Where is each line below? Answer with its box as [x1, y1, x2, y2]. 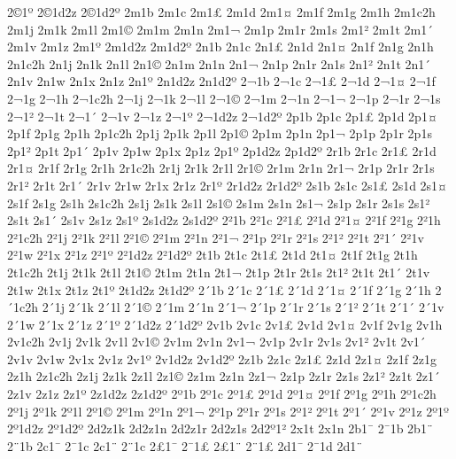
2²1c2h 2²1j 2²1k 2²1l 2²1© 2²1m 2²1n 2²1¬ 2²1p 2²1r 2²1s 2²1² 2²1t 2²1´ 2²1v [7, 228, 424, 246]
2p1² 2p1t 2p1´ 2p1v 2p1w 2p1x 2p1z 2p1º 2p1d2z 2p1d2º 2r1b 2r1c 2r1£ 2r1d [7, 141, 437, 159]
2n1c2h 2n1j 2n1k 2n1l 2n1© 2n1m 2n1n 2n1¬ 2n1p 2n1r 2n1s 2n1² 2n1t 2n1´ [7, 54, 431, 73]
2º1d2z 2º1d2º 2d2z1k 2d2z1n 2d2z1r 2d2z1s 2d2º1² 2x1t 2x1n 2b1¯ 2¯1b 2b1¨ [7, 419, 433, 438]
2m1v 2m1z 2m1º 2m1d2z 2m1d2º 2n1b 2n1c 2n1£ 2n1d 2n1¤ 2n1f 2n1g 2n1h [7, 37, 434, 56]
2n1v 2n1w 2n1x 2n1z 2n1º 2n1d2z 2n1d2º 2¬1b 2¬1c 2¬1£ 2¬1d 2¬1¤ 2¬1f [7, 72, 436, 90]
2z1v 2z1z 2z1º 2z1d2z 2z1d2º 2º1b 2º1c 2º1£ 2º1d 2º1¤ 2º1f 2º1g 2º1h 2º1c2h [7, 385, 437, 403]
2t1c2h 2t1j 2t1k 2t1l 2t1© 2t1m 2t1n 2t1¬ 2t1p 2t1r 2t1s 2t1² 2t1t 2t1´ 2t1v [7, 262, 430, 281]
